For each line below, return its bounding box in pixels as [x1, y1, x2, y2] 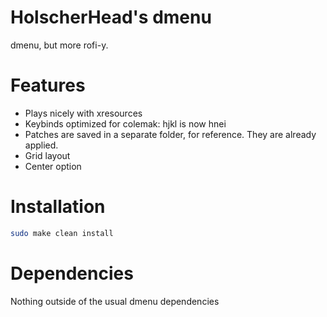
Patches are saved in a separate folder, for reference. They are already [24, 128, 317, 140]
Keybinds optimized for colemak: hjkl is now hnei [24, 117, 227, 130]
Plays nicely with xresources [24, 107, 143, 119]
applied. [24, 139, 59, 151]
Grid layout [24, 149, 71, 161]
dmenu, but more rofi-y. [10, 39, 109, 51]
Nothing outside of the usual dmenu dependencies [10, 295, 220, 307]
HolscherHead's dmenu [10, 6, 212, 29]
